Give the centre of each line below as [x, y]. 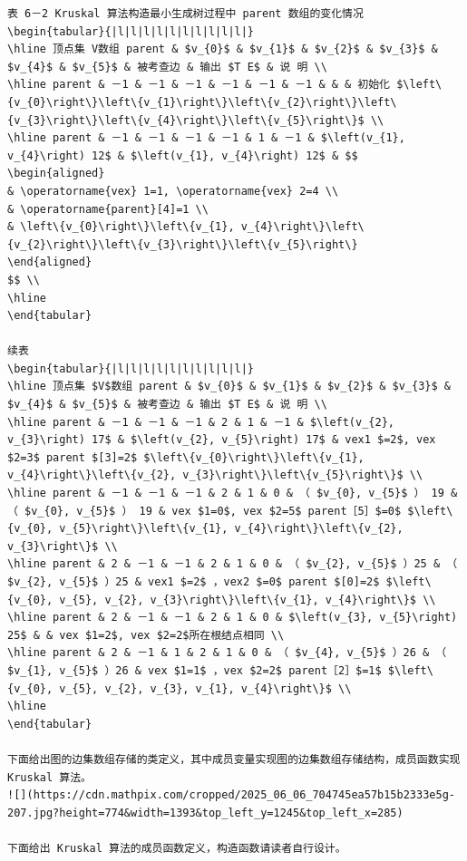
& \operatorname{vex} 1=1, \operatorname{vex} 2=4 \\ [173, 191]
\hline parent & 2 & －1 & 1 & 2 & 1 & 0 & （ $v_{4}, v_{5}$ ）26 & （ [227, 653]
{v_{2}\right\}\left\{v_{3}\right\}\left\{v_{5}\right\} [183, 244]
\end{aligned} [50, 262]
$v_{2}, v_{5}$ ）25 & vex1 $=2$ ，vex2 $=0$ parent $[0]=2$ [194, 582]
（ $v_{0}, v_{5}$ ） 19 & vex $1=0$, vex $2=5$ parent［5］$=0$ [204, 511]
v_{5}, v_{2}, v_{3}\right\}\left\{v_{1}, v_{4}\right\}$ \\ [248, 600]
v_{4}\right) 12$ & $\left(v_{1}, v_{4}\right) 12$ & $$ [183, 155]
